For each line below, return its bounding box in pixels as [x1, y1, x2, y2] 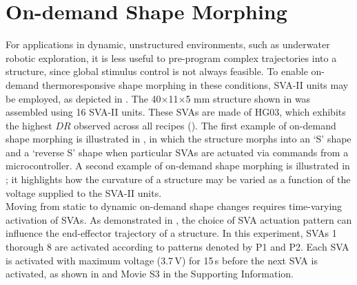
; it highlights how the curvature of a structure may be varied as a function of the [6, 172, 351, 187]
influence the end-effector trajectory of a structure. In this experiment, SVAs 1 [6, 226, 337, 240]
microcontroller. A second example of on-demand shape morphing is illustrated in [6, 158, 350, 173]
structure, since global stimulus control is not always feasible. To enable [6, 64, 308, 78]
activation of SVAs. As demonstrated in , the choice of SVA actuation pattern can [6, 212, 352, 226]
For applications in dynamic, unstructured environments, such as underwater [6, 37, 330, 52]
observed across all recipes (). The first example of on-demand [74, 118, 336, 132]
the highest [6, 118, 52, 132]
